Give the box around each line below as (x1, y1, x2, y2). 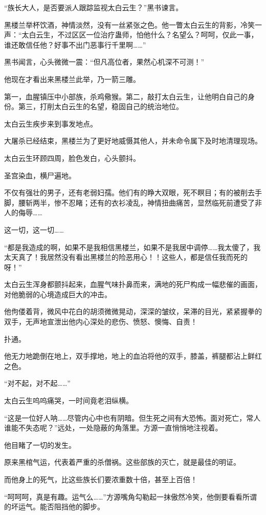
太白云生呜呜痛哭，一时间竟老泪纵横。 (4, 395, 133, 406)
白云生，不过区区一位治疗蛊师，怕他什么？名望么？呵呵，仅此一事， (29, 29, 258, 40)
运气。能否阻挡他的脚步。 (18, 501, 104, 512)
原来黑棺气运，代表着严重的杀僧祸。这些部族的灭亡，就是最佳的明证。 (4, 457, 240, 467)
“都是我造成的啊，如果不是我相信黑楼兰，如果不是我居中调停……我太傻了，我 (4, 241, 261, 252)
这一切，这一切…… (4, 224, 64, 235)
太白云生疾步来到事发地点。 (4, 118, 97, 129)
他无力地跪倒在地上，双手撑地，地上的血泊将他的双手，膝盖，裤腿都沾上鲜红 (4, 351, 262, 361)
